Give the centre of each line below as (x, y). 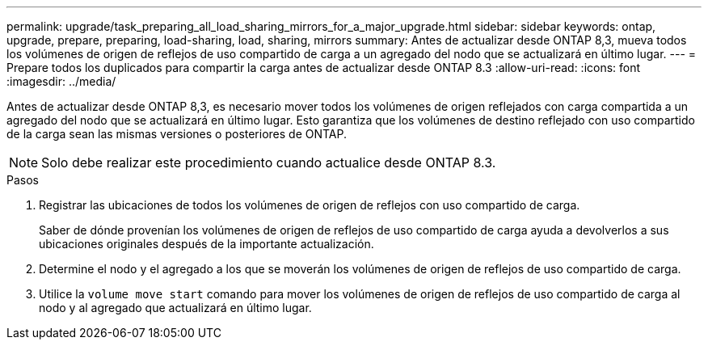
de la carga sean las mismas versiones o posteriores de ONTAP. (177, 134)
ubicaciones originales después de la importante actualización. (206, 244)
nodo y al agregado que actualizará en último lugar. (175, 308)
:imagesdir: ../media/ (61, 81)
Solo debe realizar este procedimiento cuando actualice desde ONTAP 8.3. (269, 162)
